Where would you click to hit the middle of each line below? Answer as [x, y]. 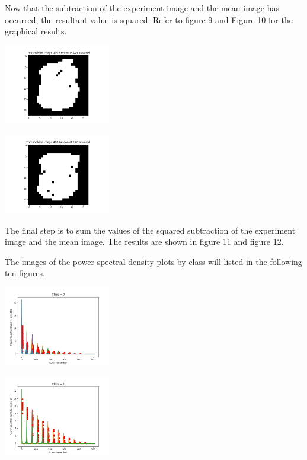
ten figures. [25, 273]
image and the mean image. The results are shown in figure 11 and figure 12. [144, 242]
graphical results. [36, 31]
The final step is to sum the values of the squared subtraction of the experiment [150, 230]
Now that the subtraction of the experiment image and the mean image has [142, 8]
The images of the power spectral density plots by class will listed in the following [153, 261]
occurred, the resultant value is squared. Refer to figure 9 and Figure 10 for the [149, 19]
